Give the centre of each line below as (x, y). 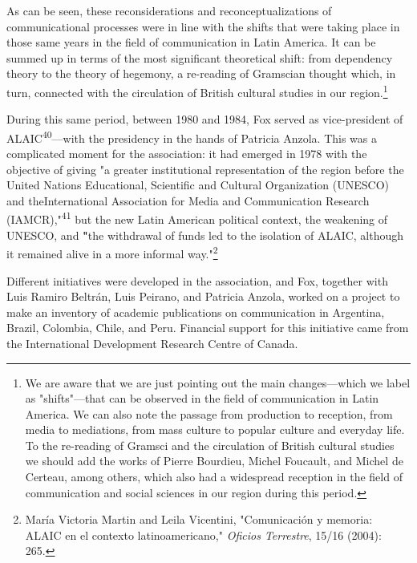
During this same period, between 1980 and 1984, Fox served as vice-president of (205, 119)
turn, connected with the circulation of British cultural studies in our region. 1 (197, 91)
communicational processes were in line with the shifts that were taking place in (203, 26)
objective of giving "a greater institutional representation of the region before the (205, 169)
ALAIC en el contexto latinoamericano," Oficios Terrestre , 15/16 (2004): (203, 535)
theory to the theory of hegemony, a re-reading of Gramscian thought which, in (201, 73)
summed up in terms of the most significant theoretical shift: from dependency (200, 57)
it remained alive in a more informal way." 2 (112, 252)
